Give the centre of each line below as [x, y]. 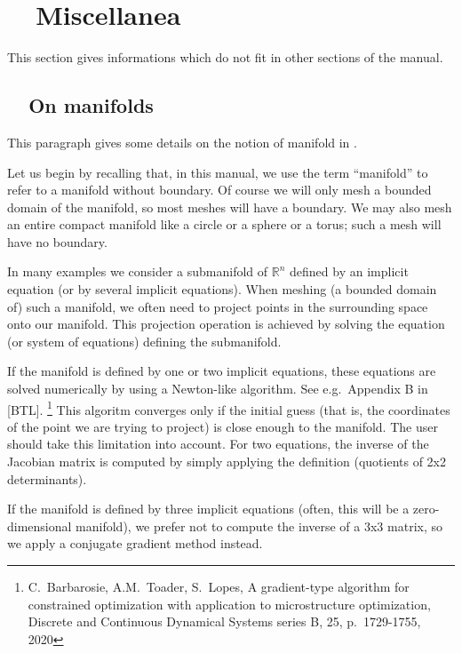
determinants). [47, 478]
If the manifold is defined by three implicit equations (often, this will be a [208, 509]
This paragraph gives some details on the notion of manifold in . [182, 142]
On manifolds [91, 105]
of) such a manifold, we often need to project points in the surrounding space [218, 306]
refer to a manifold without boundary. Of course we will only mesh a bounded [219, 190]
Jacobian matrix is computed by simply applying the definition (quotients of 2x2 [227, 462]
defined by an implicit [349, 271]
